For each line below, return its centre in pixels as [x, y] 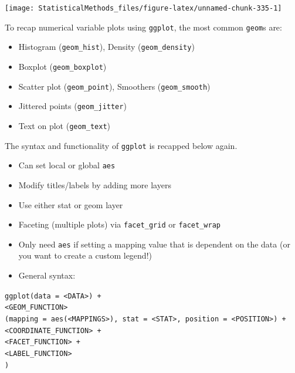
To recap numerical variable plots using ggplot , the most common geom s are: [143, 27]
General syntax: [47, 275]
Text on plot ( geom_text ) [65, 125]
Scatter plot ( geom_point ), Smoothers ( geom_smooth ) [114, 86]
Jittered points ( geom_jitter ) [72, 106]
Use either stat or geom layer [71, 204]
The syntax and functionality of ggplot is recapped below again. [121, 145]
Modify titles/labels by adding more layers [95, 184]
